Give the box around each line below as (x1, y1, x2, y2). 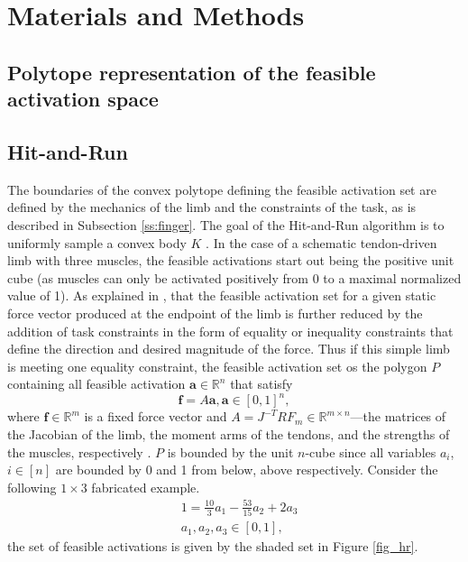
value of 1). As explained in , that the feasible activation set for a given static (7, 286, 436, 305)
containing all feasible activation (7, 374, 186, 393)
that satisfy (230, 374, 293, 393)
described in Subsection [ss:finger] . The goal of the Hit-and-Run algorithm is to (7, 215, 445, 234)
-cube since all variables (305, 442, 436, 461)
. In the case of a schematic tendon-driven (206, 233, 437, 252)
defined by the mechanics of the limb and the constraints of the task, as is (7, 198, 417, 217)
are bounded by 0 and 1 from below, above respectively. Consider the (55, 460, 438, 479)
